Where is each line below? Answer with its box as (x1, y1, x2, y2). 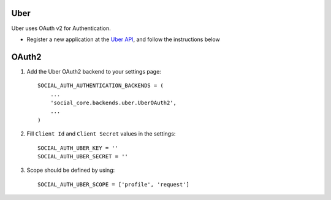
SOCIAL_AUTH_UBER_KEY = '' (37, 144, 119, 152)
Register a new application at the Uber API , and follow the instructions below (26, 36, 220, 43)
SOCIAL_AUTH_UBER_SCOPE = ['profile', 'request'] (37, 181, 190, 188)
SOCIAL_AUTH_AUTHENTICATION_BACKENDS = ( (37, 82, 164, 89)
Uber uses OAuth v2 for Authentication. (11, 25, 112, 32)
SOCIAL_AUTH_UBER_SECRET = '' (37, 153, 129, 160)
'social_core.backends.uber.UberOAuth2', (50, 99, 177, 106)
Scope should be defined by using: (26, 166, 115, 174)
